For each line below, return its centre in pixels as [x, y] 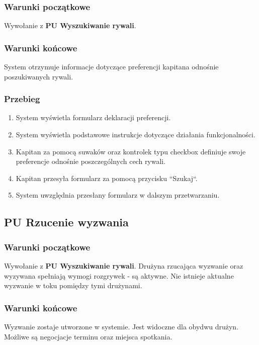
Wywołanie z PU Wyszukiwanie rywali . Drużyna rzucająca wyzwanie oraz [124, 266]
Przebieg [22, 99]
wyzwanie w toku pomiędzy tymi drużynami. [73, 285]
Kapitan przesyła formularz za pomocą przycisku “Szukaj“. [107, 178]
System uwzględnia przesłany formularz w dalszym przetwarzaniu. [118, 195]
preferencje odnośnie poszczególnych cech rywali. [91, 161]
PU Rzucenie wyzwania [66, 222]
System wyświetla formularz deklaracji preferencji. [93, 117]
